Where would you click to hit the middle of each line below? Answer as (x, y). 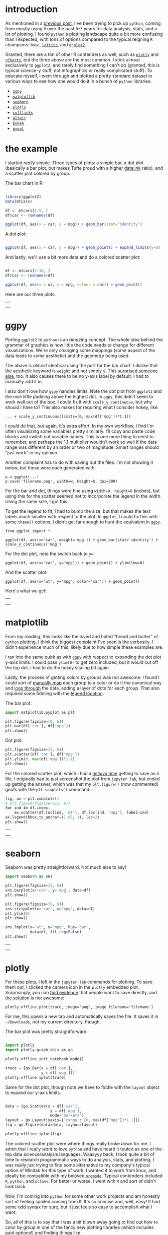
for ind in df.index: (28, 808)
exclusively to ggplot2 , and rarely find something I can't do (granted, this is (82, 65)
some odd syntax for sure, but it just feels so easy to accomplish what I (79, 1207)
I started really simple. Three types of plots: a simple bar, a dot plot (74, 163)
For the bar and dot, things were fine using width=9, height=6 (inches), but (82, 491)
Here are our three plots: (31, 294)
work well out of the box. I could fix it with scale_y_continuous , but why (79, 402)
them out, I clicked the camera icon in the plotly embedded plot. (72, 987)
